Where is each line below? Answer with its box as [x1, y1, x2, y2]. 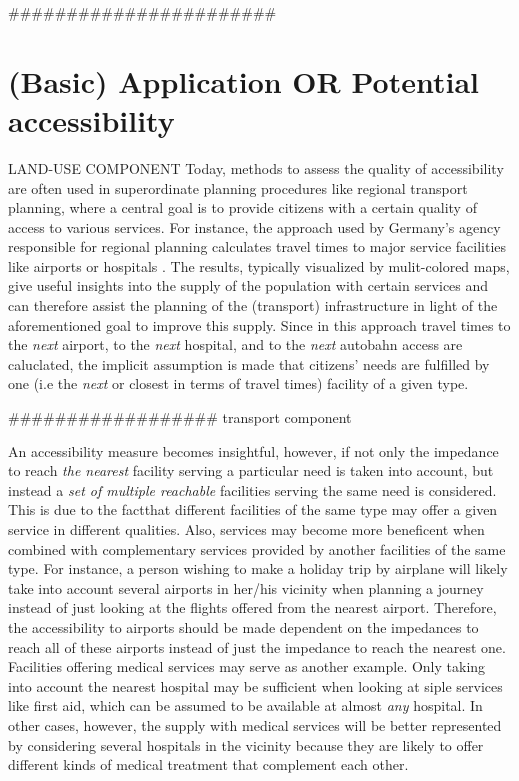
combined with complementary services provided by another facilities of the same [8, 538, 506, 559]
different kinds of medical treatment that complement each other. [8, 754, 409, 775]
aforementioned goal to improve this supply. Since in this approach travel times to [8, 314, 511, 335]
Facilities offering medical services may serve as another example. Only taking [8, 656, 486, 677]
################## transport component [8, 407, 352, 428]
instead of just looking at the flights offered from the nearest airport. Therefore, [8, 597, 497, 618]
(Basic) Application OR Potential [8, 60, 479, 101]
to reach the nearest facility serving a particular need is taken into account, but [8, 460, 494, 481]
